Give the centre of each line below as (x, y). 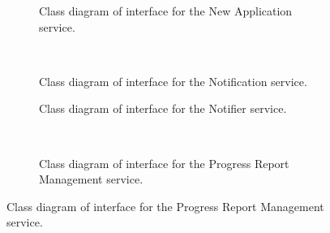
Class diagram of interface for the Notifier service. (163, 108)
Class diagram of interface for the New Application (166, 11)
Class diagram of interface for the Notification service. (173, 81)
